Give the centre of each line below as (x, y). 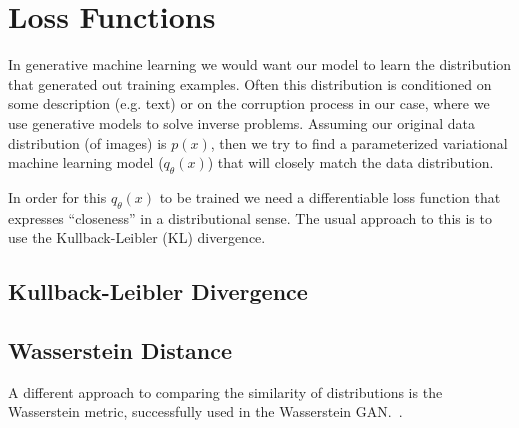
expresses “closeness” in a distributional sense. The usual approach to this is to (250, 217)
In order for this (57, 196)
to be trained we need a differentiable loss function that (330, 196)
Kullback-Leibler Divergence (158, 291)
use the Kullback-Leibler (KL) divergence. (137, 237)
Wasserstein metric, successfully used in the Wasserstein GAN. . (205, 411)
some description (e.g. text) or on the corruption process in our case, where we (249, 103)
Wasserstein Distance (120, 350)
